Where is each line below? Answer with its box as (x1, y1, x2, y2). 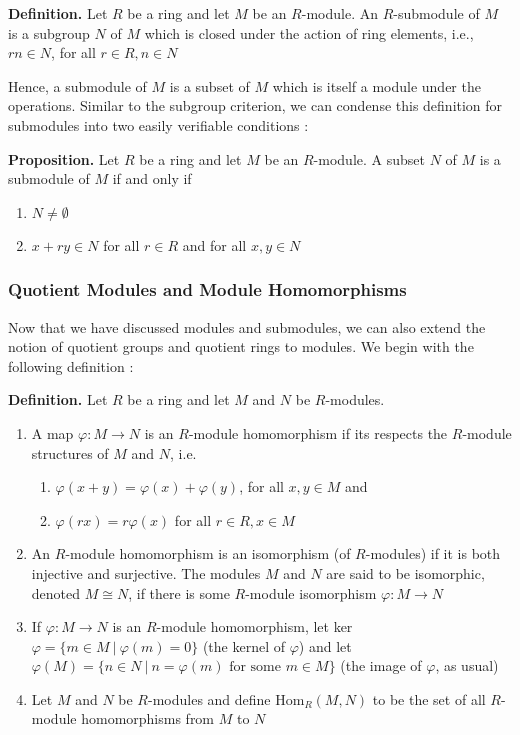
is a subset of (169, 75, 250, 96)
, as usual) (435, 655, 499, 676)
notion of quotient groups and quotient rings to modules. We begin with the (8, 336, 474, 357)
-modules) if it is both (365, 543, 501, 564)
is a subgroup (8, 22, 90, 43)
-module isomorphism (245, 582, 377, 603)
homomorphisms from (81, 708, 215, 729)
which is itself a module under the (272, 75, 481, 96)
